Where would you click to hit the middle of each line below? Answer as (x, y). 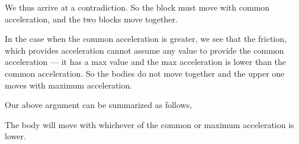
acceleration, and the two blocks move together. (91, 19)
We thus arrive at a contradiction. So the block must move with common (137, 7)
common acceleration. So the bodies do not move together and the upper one (145, 73)
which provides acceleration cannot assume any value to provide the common (144, 50)
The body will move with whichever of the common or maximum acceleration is (149, 124)
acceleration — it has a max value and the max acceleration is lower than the (146, 62)
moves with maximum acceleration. (69, 85)
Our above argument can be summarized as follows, (99, 105)
